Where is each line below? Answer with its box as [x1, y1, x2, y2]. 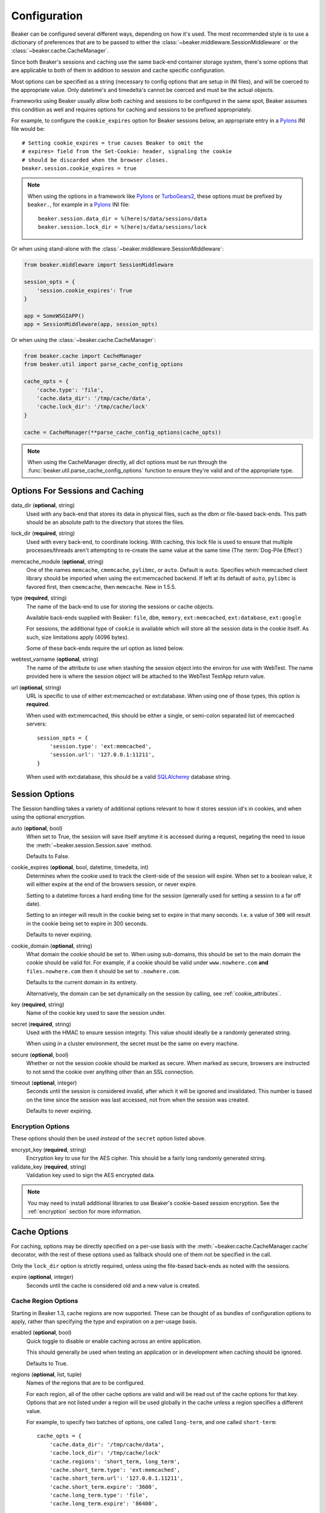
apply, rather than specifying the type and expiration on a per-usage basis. [11, 1318, 197, 1325]
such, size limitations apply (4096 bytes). [26, 633, 129, 641]
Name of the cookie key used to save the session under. [26, 1009, 166, 1017]
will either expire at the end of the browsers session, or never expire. [26, 881, 197, 888]
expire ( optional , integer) [11, 1273, 74, 1281]
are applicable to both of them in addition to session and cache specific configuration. [11, 67, 226, 74]
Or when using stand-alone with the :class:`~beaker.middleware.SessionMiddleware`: [11, 245, 224, 252]
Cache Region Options [11, 1297, 78, 1305]
